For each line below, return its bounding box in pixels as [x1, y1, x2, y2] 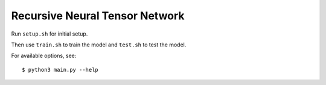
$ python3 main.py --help [22, 66, 99, 73]
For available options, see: [11, 52, 77, 60]
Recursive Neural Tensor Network [11, 9, 185, 22]
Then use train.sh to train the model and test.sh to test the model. [11, 41, 187, 48]
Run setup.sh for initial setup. [11, 30, 88, 37]
